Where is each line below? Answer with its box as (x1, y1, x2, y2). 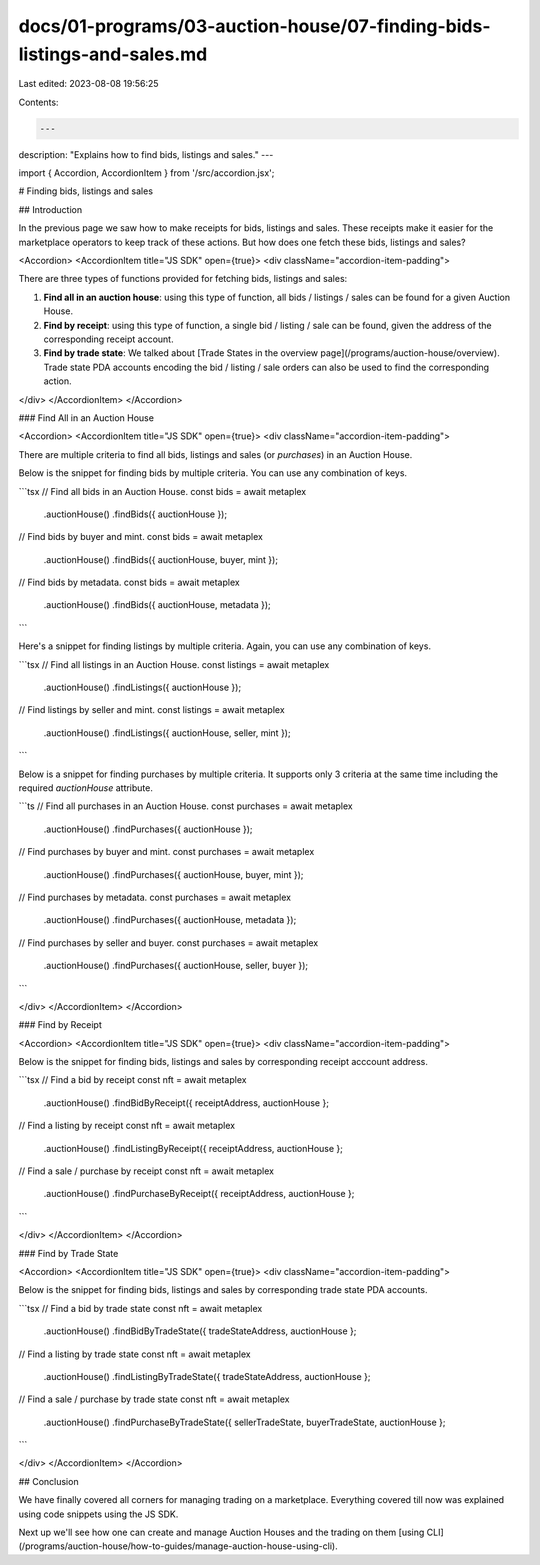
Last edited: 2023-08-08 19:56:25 (18, 78, 159, 90)
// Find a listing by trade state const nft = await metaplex (18, 1348, 251, 1360)
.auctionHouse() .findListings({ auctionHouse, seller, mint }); (43, 726, 291, 739)
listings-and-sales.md (18, 43, 208, 65)
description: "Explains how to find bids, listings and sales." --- (18, 148, 274, 160)
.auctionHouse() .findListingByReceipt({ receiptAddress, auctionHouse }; (43, 1142, 344, 1154)
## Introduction (18, 203, 83, 215)
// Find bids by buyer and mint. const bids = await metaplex (18, 531, 264, 543)
